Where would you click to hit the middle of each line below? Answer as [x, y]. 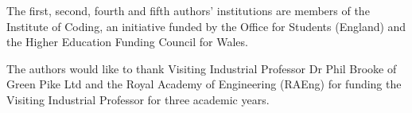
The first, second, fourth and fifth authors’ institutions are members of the [188, 10]
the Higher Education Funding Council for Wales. [127, 42]
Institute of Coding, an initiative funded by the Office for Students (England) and [206, 26]
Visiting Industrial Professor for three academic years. [138, 99]
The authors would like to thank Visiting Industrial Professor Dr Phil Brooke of [202, 68]
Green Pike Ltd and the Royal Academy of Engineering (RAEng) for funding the [204, 84]
